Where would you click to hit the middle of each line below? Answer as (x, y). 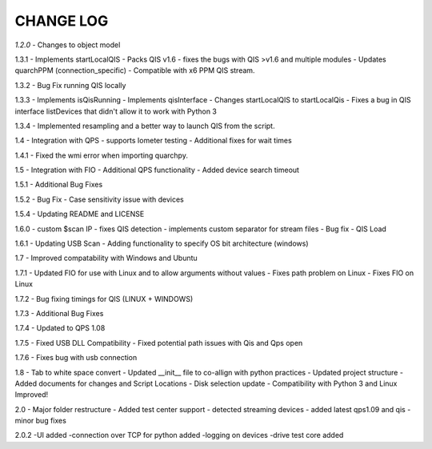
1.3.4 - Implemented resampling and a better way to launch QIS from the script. (145, 126)
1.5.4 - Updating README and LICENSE (80, 214)
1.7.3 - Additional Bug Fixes (59, 313)
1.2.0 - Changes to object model (68, 45)
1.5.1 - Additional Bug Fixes (59, 185)
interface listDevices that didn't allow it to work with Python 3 (116, 111)
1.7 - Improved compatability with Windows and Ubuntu (106, 258)
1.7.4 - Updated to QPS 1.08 (60, 328)
